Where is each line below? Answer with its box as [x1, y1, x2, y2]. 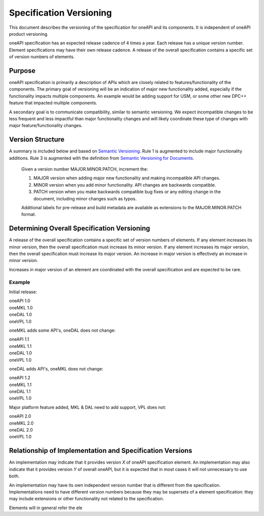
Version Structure [9, 135, 65, 144]
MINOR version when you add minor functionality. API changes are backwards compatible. [33, 182, 216, 188]
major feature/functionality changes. [9, 123, 83, 129]
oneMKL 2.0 [9, 420, 34, 426]
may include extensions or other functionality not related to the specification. [9, 496, 164, 502]
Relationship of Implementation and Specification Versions [9, 447, 193, 455]
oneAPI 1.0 [9, 298, 30, 304]
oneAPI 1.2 [9, 375, 30, 381]
